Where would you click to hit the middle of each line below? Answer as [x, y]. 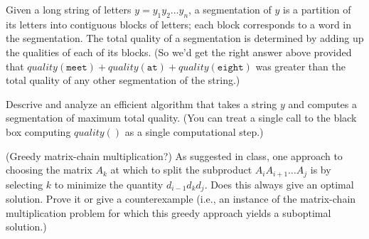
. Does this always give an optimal [279, 184]
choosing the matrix [49, 170]
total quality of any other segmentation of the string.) [123, 80]
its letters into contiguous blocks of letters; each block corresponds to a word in [179, 24]
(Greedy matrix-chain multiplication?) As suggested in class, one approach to [174, 155]
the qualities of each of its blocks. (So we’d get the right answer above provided [179, 52]
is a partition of [317, 9]
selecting [25, 184]
